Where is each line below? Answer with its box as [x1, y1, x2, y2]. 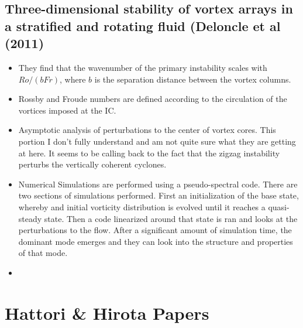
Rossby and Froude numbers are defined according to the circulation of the [18, 93, 287, 105]
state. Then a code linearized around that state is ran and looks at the [44, 212, 298, 224]
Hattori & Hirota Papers [5, 300, 209, 324]
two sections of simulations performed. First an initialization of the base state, [18, 189, 299, 201]
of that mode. [18, 247, 68, 259]
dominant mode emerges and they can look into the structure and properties [18, 235, 293, 247]
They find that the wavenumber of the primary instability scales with [18, 61, 267, 73]
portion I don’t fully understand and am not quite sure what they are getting [18, 135, 296, 147]
